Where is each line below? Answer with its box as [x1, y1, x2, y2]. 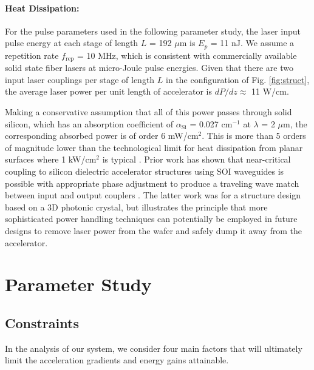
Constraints [5, 313, 79, 332]
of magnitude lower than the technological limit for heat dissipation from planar [5, 141, 303, 153]
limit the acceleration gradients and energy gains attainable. [5, 354, 229, 366]
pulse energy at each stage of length [5, 36, 138, 49]
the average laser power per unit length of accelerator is [5, 85, 213, 98]
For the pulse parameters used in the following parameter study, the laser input [5, 24, 301, 37]
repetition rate [5, 49, 59, 61]
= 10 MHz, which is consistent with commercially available [77, 49, 297, 61]
